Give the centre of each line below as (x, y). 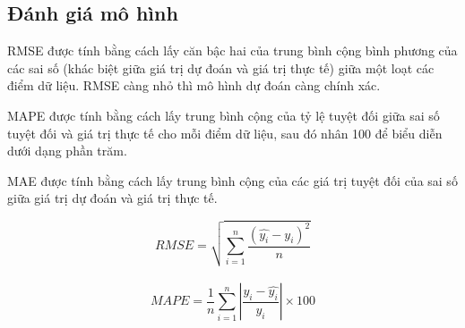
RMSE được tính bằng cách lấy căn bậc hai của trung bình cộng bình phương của (232, 50)
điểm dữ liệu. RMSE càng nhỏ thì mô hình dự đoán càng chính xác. (194, 85)
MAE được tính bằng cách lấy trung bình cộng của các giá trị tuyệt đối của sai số (232, 180)
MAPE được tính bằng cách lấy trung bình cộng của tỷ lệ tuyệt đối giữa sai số (224, 115)
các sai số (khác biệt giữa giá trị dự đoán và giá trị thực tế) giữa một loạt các (221, 67)
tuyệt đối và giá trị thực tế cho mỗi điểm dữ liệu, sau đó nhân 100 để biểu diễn (225, 133)
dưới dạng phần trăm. (67, 151)
